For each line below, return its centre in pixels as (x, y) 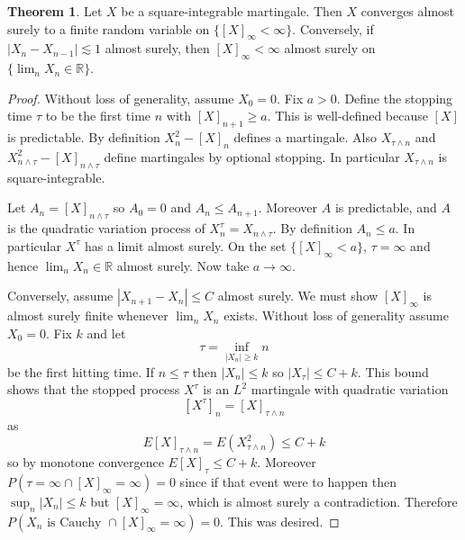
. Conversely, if (333, 28)
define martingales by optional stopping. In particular (252, 156)
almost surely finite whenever (88, 315)
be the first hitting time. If (81, 371)
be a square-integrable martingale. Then (232, 11)
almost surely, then (157, 48)
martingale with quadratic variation (350, 389)
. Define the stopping (395, 98)
